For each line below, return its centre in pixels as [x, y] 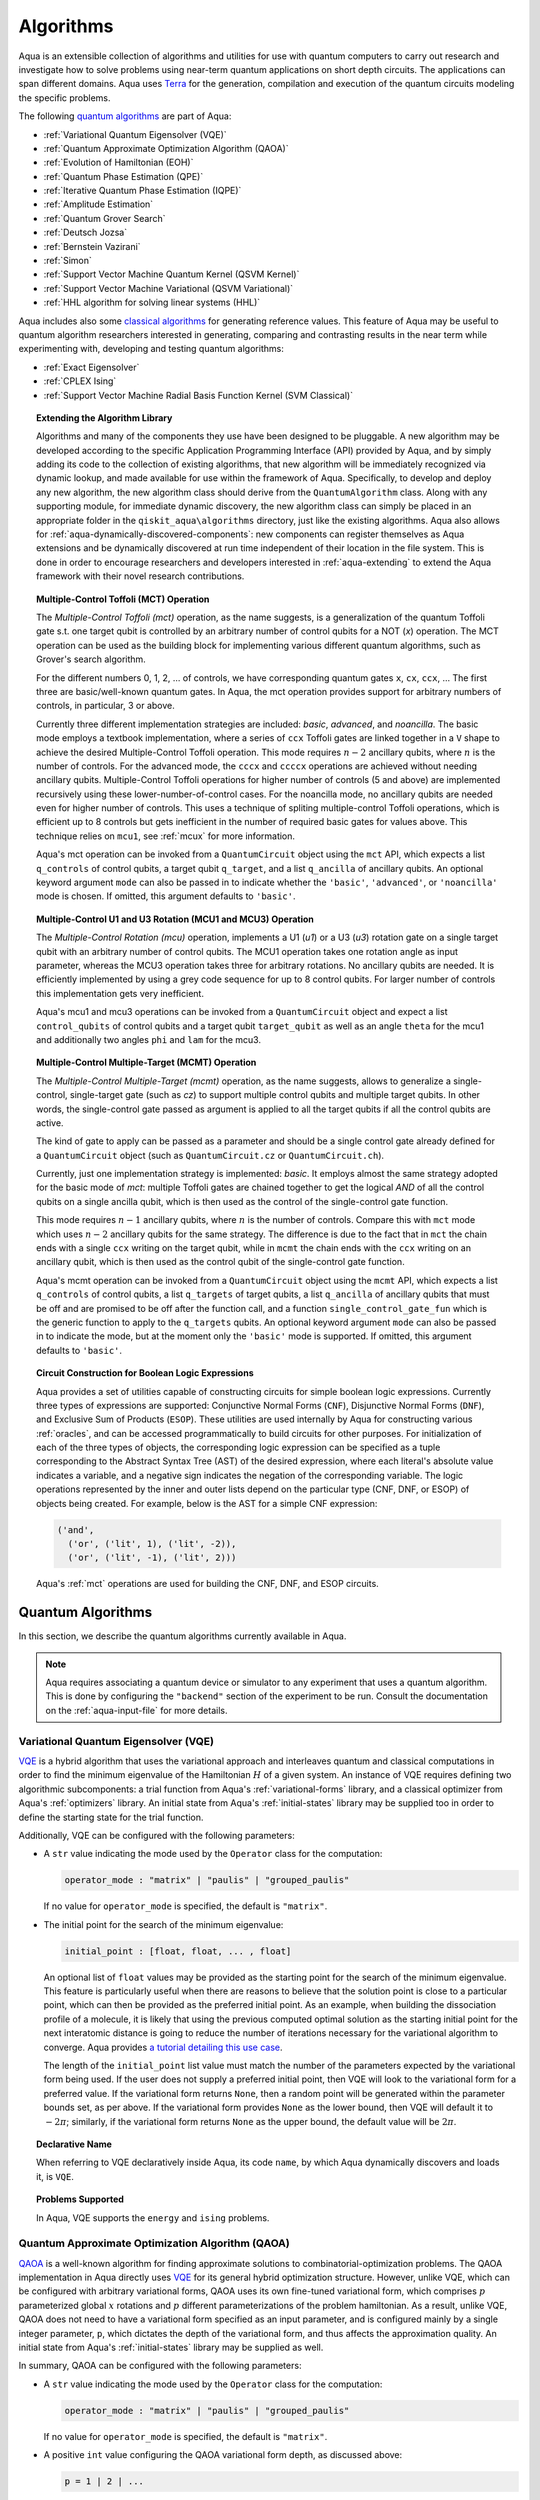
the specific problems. [64, 97]
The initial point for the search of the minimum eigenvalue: [163, 1924]
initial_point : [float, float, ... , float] [178, 1951]
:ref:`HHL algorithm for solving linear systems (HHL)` [152, 302]
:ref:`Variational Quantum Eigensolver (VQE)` [135, 134]
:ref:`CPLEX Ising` [80, 381]
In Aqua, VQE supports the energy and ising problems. [153, 2217]
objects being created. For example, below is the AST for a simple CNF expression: [207, 1503]
